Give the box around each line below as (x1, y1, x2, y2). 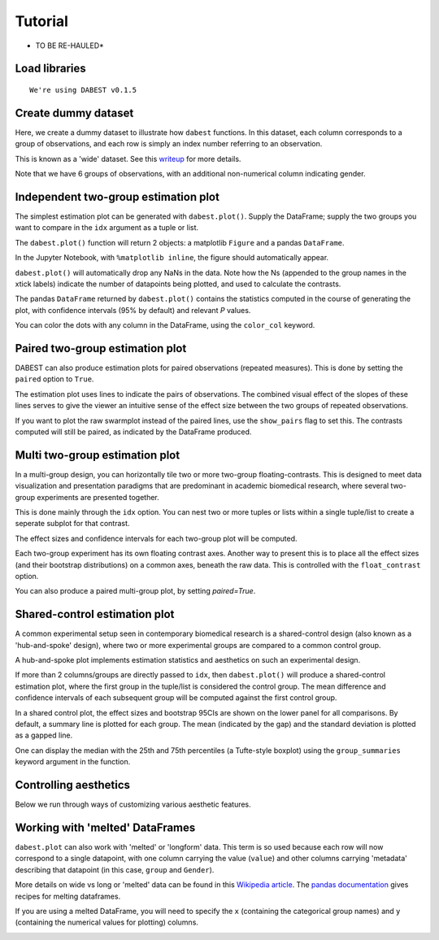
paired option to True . (15, 374, 94, 384)
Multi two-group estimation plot (15, 448, 180, 462)
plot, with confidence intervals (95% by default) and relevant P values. (15, 305, 251, 315)
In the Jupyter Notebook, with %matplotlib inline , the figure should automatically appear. (15, 253, 329, 263)
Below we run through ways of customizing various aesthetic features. (15, 799, 251, 809)
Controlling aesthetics (15, 777, 130, 792)
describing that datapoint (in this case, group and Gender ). (15, 864, 215, 874)
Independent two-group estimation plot (15, 189, 219, 203)
